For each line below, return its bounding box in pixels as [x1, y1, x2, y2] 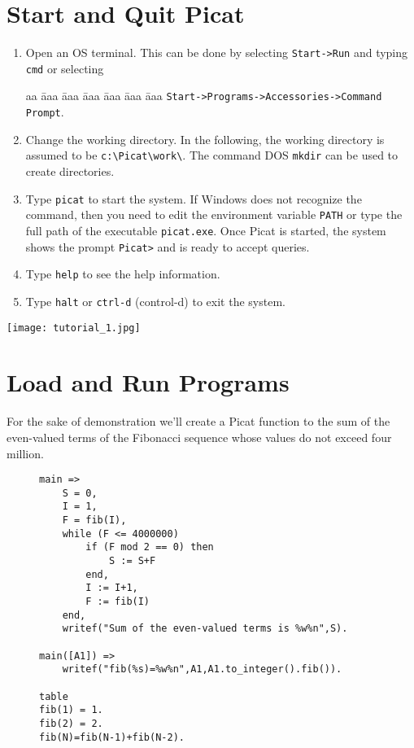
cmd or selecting [25, 59, 104, 77]
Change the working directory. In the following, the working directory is [25, 130, 385, 147]
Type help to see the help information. [25, 265, 220, 282]
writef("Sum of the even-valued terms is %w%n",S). [62, 623, 348, 635]
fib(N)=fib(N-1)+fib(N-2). [39, 731, 185, 743]
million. [7, 444, 44, 461]
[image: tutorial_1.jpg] [7, 322, 141, 334]
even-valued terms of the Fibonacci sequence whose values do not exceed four [7, 428, 392, 445]
